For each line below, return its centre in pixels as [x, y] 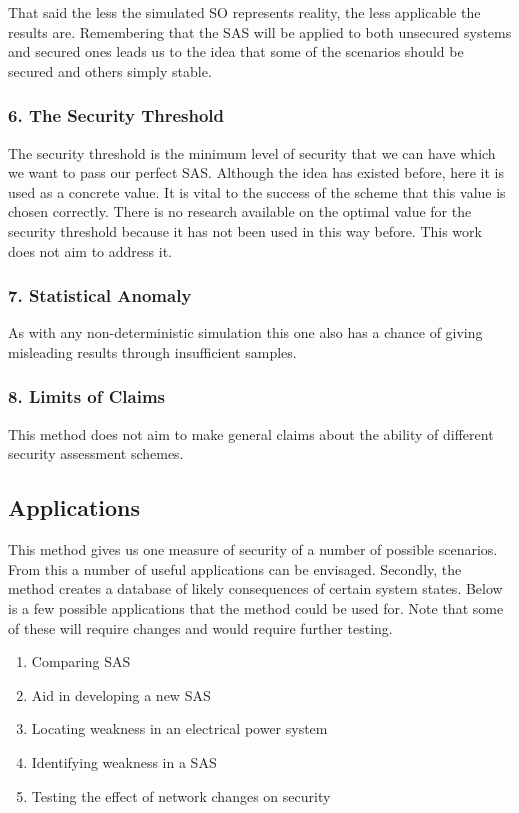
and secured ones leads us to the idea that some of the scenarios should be [236, 51]
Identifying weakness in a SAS [124, 761]
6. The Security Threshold [116, 115]
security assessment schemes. [96, 453]
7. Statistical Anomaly [100, 295]
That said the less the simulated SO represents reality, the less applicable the [244, 12]
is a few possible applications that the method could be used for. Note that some [256, 607]
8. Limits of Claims [87, 396]
